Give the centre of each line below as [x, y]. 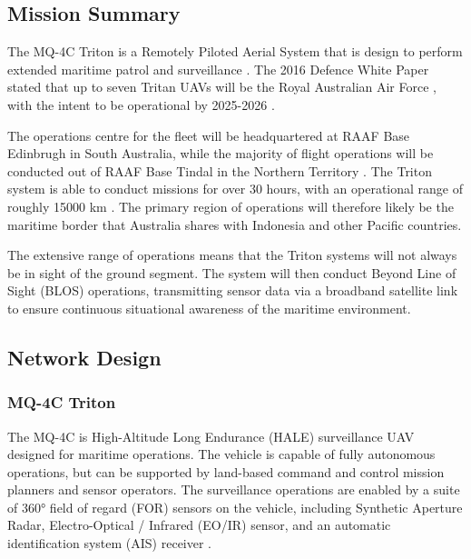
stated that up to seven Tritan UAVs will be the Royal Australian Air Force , [222, 87]
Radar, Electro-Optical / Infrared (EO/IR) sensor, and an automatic [199, 525]
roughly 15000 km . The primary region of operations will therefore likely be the [231, 206]
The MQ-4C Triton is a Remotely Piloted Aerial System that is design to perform [235, 51]
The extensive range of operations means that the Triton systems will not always [232, 255]
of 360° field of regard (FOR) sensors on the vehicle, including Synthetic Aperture [235, 507]
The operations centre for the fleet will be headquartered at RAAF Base [209, 135]
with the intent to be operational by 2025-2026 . [141, 104]
